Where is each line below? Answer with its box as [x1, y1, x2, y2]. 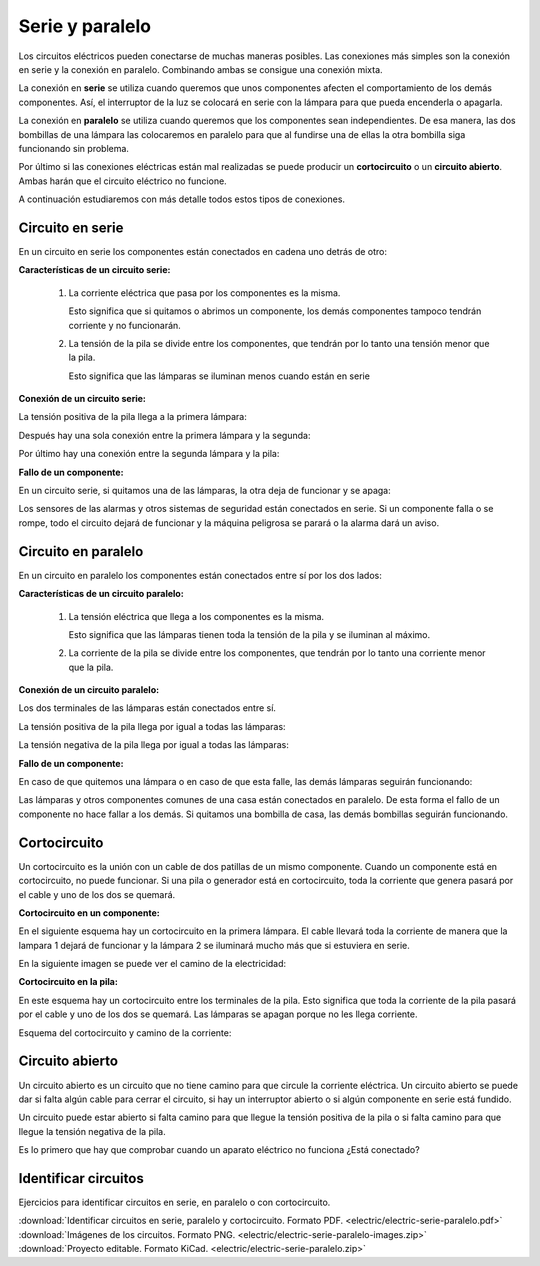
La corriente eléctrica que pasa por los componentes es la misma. [68, 286, 341, 299]
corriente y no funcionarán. [68, 319, 182, 331]
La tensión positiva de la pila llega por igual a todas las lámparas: [18, 720, 286, 732]
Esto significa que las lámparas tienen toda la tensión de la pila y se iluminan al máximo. [68, 628, 431, 640]
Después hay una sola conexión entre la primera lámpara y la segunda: [18, 429, 311, 441]
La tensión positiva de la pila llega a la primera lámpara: [18, 411, 247, 423]
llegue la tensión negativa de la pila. [18, 1125, 166, 1137]
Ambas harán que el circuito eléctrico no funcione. [18, 175, 227, 187]
